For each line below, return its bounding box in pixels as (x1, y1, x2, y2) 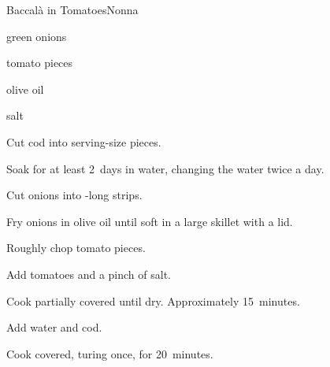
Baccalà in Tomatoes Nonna (6, 2, 139, 17)
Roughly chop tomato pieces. (6, 239, 146, 256)
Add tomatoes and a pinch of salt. (6, 265, 171, 282)
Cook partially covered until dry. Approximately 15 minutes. (6, 292, 300, 309)
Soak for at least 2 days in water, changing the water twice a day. (6, 160, 324, 176)
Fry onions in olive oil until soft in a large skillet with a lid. (6, 213, 293, 229)
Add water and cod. (6, 319, 102, 335)
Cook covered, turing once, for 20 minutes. (6, 345, 213, 361)
